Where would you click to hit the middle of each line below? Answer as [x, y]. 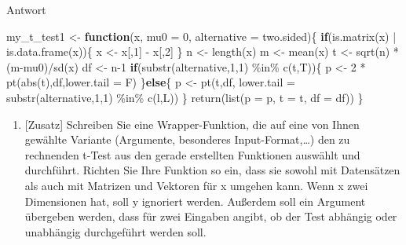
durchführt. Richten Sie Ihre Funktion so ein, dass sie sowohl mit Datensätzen [212, 170]
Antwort [26, 9]
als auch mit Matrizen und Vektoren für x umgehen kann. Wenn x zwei [196, 185]
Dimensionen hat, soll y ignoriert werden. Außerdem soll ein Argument [195, 201]
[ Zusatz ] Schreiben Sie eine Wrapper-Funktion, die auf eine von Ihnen [192, 124]
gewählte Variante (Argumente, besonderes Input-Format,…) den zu [187, 139]
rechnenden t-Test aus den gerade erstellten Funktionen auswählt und [192, 154]
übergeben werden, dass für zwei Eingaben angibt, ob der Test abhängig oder [211, 216]
